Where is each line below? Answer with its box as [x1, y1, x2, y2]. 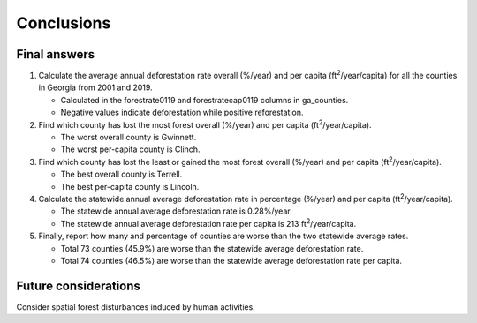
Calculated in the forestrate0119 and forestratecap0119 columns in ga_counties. [60, 94, 349, 105]
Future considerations [16, 278, 141, 293]
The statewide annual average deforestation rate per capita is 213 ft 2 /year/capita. [60, 217, 357, 229]
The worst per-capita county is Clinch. [60, 144, 201, 154]
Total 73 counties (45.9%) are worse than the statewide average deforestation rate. [60, 243, 364, 253]
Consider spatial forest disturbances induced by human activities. [16, 301, 255, 312]
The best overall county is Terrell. [60, 169, 183, 180]
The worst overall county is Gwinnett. [60, 132, 197, 143]
